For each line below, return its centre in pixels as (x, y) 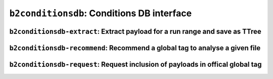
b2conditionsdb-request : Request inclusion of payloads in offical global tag (135, 64)
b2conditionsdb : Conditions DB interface (101, 13)
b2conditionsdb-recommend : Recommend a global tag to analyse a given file (135, 48)
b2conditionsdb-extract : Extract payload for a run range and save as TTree (135, 31)
